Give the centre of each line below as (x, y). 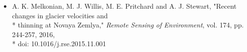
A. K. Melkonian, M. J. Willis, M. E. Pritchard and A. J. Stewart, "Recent (124, 6)
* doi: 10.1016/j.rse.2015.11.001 (59, 44)
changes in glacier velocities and (60, 15)
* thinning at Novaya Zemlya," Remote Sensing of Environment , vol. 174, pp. (128, 25)
